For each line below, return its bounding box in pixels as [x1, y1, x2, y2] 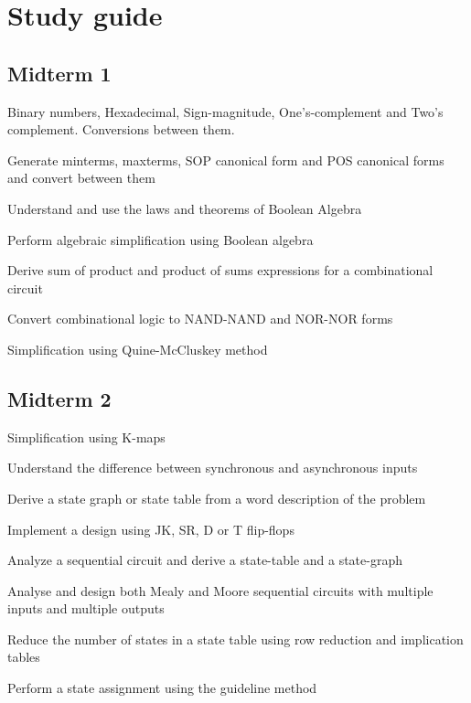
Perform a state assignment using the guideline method [7, 678, 317, 698]
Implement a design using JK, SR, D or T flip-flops [7, 519, 294, 538]
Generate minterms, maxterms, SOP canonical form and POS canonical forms [7, 150, 444, 169]
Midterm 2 [7, 384, 112, 412]
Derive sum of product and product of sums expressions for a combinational [7, 261, 434, 280]
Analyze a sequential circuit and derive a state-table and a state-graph [7, 550, 402, 570]
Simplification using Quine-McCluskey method [7, 339, 268, 358]
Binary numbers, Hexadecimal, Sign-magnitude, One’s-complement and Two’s [7, 101, 444, 121]
